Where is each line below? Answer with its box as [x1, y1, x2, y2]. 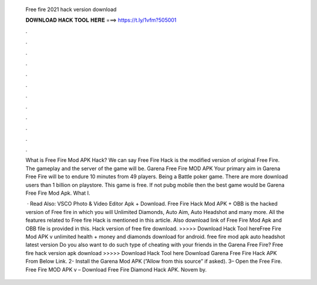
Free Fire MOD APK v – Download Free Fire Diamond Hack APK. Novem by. [25, 266, 207, 273]
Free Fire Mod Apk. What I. [25, 189, 90, 196]
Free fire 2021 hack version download [25, 6, 117, 13]
